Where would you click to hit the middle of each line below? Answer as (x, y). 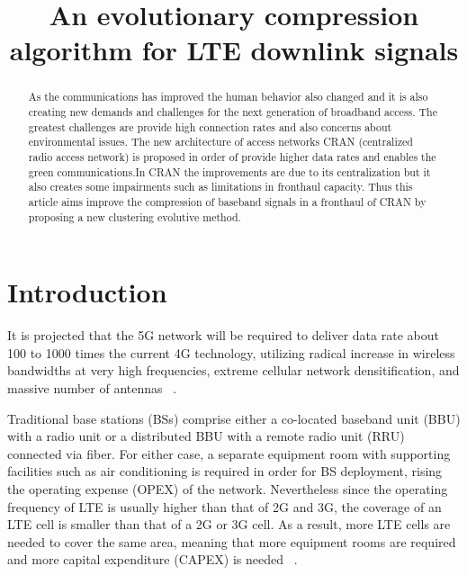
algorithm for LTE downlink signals (234, 50)
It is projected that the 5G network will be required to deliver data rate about (223, 335)
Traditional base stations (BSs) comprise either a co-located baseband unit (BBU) (234, 418)
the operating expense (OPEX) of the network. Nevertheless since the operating (228, 488)
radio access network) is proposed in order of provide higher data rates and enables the (232, 156)
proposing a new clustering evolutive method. (135, 216)
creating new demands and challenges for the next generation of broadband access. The (233, 112)
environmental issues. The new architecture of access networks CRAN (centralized (220, 142)
